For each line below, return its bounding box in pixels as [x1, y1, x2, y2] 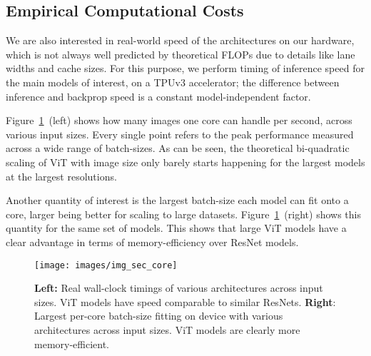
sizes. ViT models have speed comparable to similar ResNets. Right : [34, 294, 336, 309]
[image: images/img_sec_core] [34, 260, 178, 270]
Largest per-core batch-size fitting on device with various [34, 308, 283, 323]
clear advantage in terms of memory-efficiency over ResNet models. [6, 234, 299, 249]
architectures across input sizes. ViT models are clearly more [34, 322, 300, 337]
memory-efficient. [34, 336, 110, 351]
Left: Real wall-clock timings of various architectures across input [34, 280, 323, 295]
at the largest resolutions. [6, 168, 117, 183]
